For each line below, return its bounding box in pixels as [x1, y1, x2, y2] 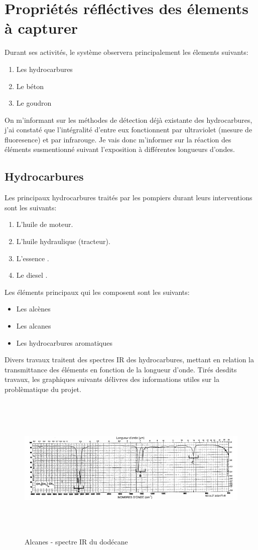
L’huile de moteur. [16, 219, 73, 229]
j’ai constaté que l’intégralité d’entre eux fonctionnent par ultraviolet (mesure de [5, 124, 252, 135]
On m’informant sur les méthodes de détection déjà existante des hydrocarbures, [5, 114, 252, 125]
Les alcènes [16, 303, 51, 314]
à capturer [5, 18, 78, 38]
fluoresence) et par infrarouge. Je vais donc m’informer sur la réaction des [5, 134, 231, 144]
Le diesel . [16, 270, 48, 280]
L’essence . [16, 253, 49, 263]
